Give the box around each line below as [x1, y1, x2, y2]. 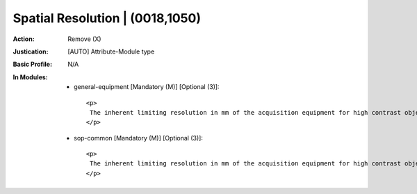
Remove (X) [67, 35, 101, 43]
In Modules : [13, 73, 48, 81]
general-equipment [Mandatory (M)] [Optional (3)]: [74, 83, 220, 91]
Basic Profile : [13, 60, 52, 69]
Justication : [13, 47, 49, 56]
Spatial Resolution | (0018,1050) [13, 10, 202, 26]
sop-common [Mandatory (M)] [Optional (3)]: [74, 134, 203, 142]
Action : [13, 35, 35, 43]
